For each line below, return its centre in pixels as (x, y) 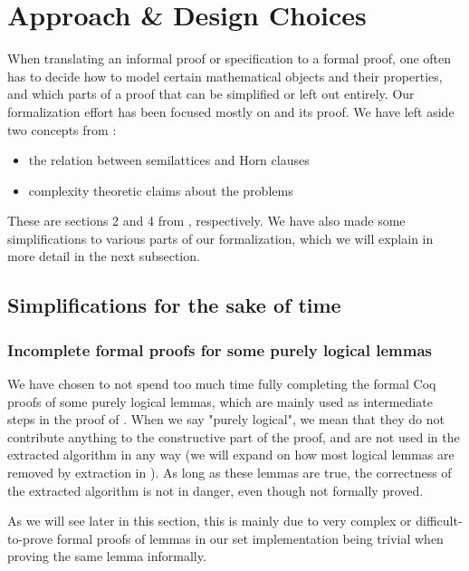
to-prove (30, 538)
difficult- (439, 521)
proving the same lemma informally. (107, 556)
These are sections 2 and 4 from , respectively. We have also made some (206, 221)
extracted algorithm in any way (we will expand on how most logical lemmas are (231, 455)
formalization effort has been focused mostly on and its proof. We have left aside (231, 111)
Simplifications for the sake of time (174, 305)
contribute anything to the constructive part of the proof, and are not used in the (234, 436)
